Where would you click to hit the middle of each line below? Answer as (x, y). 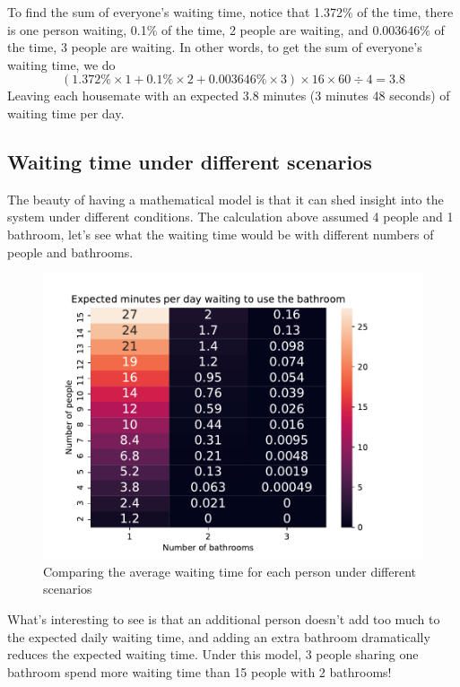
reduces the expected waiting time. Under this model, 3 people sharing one (213, 654)
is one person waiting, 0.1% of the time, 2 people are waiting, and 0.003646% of (226, 29)
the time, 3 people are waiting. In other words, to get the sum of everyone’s (215, 47)
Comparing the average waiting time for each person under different (230, 571)
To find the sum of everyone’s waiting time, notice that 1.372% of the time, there (230, 12)
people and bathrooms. (70, 252)
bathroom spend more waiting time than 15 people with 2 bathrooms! (200, 671)
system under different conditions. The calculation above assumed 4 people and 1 (230, 217)
